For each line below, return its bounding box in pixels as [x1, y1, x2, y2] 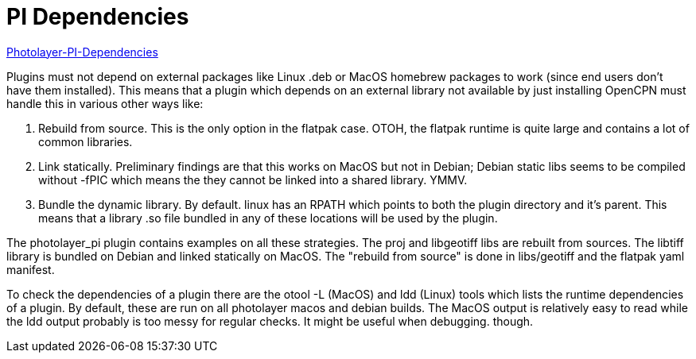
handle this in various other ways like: [6, 96, 204, 110]
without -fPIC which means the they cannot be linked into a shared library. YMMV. [38, 172, 468, 187]
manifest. [6, 262, 55, 276]
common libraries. [38, 134, 133, 149]
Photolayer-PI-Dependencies [6, 44, 158, 59]
